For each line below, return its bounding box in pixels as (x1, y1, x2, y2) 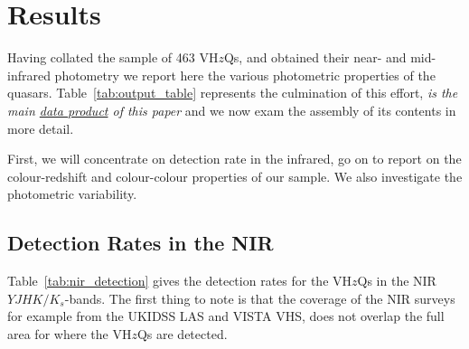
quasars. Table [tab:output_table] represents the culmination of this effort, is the (7, 83, 458, 102)
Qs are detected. (136, 324, 228, 343)
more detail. (7, 118, 74, 137)
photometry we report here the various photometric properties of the (54, 65, 436, 84)
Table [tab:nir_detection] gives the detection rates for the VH (7, 271, 352, 290)
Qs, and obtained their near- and (223, 48, 407, 67)
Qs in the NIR (357, 271, 436, 290)
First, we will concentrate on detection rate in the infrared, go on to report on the (7, 149, 462, 168)
